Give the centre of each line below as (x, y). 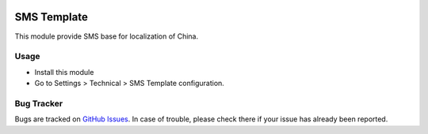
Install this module (64, 72)
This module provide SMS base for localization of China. (106, 36)
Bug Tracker (39, 103)
